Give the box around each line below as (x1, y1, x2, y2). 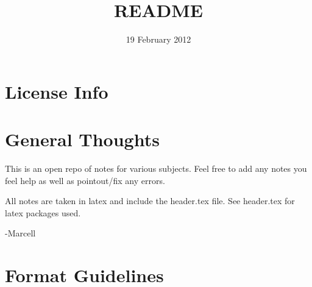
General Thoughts (5, 127, 160, 152)
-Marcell (5, 227, 36, 239)
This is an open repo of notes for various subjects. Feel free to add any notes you (5, 162, 307, 175)
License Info (5, 79, 108, 104)
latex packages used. (5, 206, 81, 219)
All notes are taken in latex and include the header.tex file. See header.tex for (5, 194, 295, 207)
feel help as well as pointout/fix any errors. (5, 174, 165, 186)
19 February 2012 (126, 33, 191, 46)
